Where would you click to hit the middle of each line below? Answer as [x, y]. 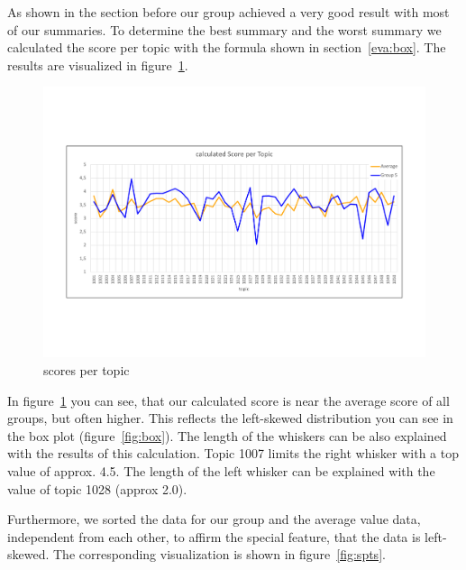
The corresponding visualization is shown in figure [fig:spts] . [219, 554]
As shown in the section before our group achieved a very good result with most [228, 12]
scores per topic [87, 370]
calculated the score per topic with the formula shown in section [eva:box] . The [227, 47]
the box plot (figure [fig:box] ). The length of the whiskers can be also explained [227, 435]
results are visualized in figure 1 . [98, 64]
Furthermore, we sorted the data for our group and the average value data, [214, 519]
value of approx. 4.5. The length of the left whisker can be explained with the [221, 471]
